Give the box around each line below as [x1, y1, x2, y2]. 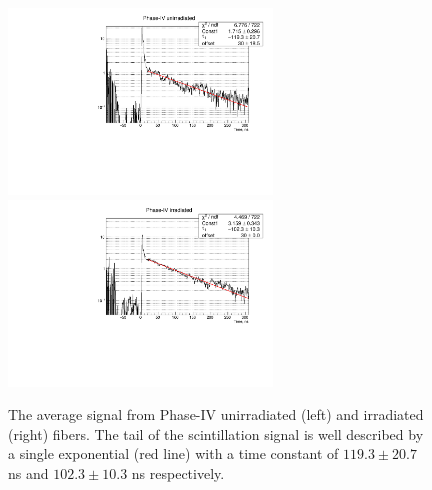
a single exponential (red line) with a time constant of [8, 443, 339, 464]
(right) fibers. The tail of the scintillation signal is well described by [8, 423, 424, 444]
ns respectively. [131, 462, 225, 483]
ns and [8, 462, 49, 483]
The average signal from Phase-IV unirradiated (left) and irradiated [8, 404, 424, 425]
